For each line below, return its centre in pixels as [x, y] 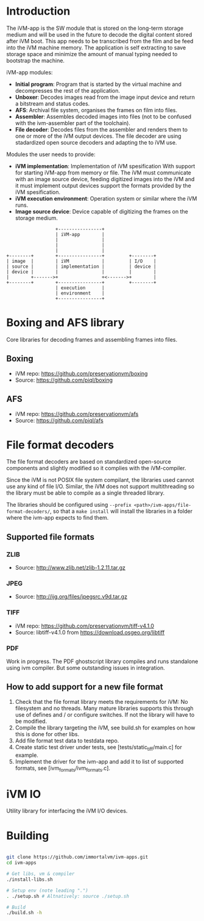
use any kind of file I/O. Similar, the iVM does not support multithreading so [100, 487]
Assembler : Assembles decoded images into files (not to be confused [103, 116]
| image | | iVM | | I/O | [81, 261]
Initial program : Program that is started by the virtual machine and [98, 84]
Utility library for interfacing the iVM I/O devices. [67, 811]
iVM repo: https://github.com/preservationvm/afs [77, 414]
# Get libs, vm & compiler [40, 874]
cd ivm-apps [21, 863]
